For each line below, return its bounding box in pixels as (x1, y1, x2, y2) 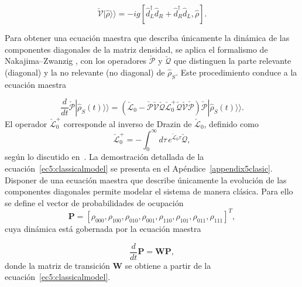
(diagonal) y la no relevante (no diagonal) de (5, 66, 165, 78)
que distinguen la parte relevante (173, 54, 291, 67)
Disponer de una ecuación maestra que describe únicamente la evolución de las (5, 173, 287, 186)
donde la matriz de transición (5, 259, 110, 271)
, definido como (204, 117, 259, 129)
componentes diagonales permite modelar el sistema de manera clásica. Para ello (5, 185, 293, 197)
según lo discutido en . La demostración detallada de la (5, 151, 204, 163)
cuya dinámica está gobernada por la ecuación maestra (5, 222, 201, 234)
